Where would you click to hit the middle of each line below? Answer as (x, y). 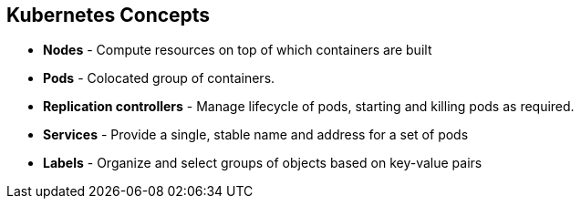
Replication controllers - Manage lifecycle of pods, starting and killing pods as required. (309, 107)
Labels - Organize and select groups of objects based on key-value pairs (263, 163)
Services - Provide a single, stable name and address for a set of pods (256, 135)
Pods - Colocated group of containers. (159, 78)
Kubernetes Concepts (109, 15)
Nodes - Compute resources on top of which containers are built (238, 50)
